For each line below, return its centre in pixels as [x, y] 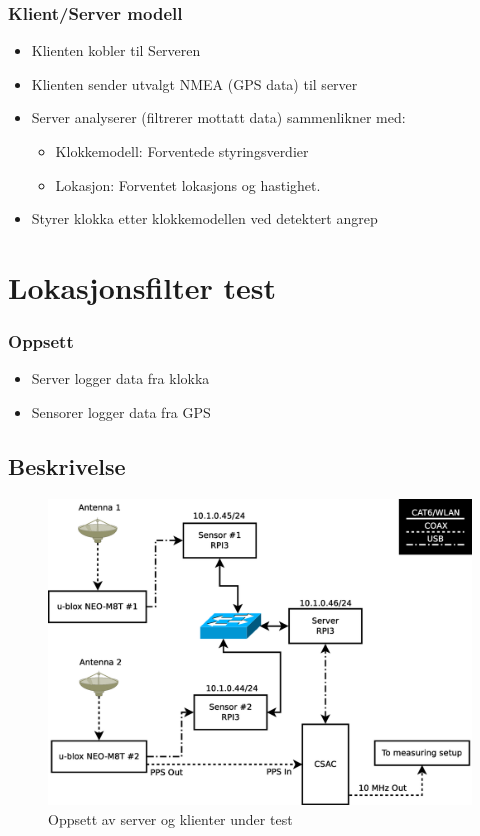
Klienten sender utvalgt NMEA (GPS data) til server [194, 83]
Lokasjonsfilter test [142, 286]
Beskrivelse [67, 465]
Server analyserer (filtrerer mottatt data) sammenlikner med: [218, 117]
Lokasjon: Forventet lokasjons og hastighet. [188, 184]
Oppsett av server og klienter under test [170, 818]
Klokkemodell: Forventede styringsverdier [182, 151]
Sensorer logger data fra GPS [121, 411]
